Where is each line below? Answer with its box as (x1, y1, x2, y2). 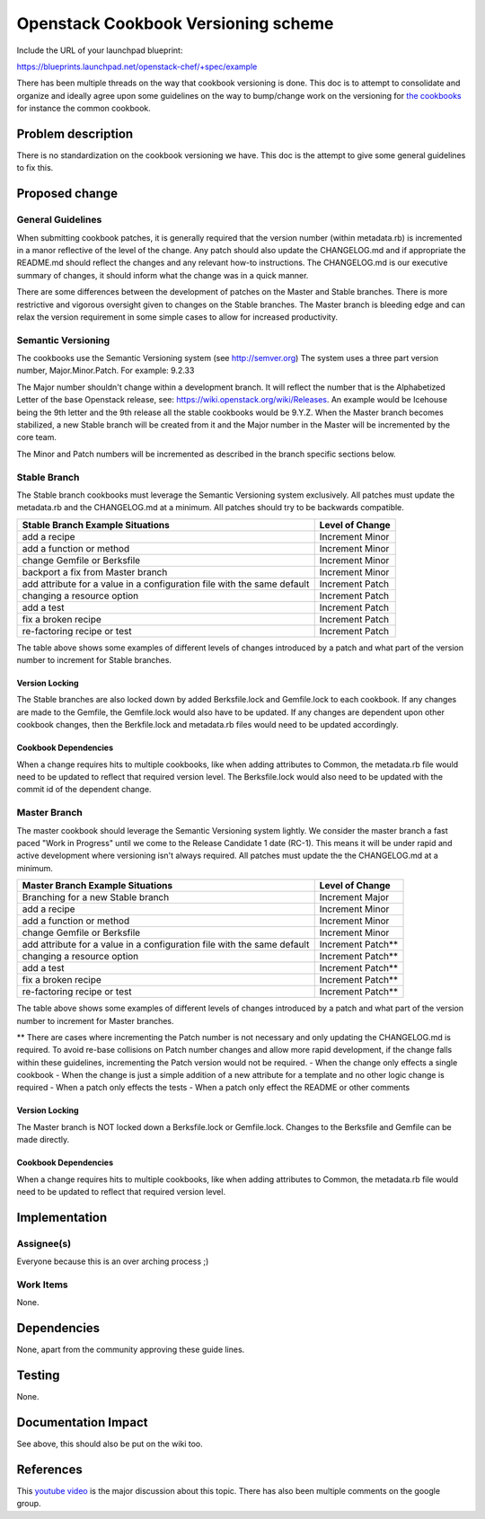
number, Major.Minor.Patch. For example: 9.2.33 (16, 365, 195, 376)
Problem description (16, 126, 134, 141)
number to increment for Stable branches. (16, 655, 172, 666)
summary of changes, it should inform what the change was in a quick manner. (16, 269, 309, 280)
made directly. (16, 1135, 70, 1145)
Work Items (16, 1278, 68, 1291)
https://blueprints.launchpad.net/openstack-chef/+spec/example (16, 61, 258, 72)
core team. (16, 432, 57, 443)
